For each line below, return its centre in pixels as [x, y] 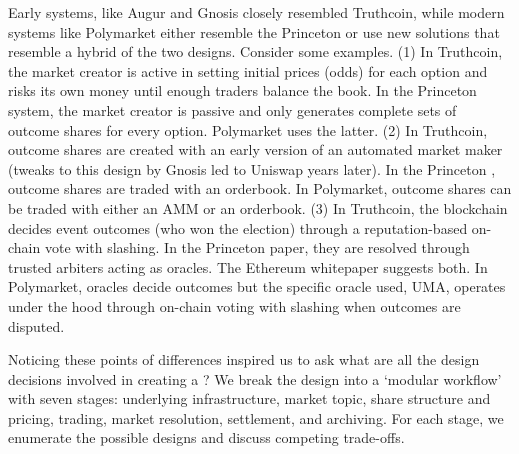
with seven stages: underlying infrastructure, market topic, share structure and [249, 398]
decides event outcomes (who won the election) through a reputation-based [238, 227]
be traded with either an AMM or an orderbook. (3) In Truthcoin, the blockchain [258, 207]
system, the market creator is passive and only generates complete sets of [232, 109]
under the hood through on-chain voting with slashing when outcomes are [234, 305]
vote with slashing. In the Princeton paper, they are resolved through [257, 247]
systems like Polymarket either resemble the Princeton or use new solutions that [254, 31]
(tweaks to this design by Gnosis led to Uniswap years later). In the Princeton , [252, 168]
